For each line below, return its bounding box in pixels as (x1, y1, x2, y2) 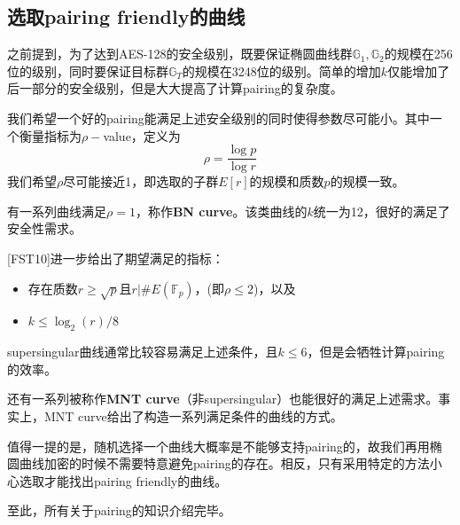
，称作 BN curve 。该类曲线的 (135, 201, 308, 220)
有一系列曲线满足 (7, 201, 106, 220)
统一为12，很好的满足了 (313, 201, 450, 220)
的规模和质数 (249, 172, 324, 191)
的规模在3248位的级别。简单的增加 (182, 61, 381, 80)
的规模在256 (384, 44, 453, 63)
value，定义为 (103, 126, 181, 145)
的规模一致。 (330, 172, 405, 191)
